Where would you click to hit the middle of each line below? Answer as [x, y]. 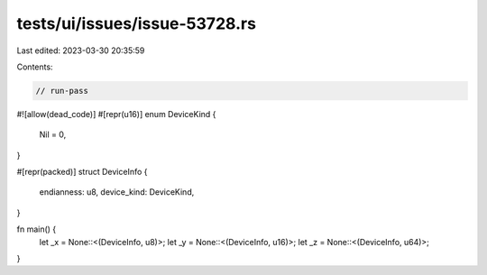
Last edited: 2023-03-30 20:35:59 [81, 50]
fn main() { [37, 229]
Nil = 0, [53, 134]
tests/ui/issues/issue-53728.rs [137, 23]
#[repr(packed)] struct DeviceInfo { [82, 172]
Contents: [35, 67]
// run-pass [62, 91]
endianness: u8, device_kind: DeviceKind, [117, 192]
